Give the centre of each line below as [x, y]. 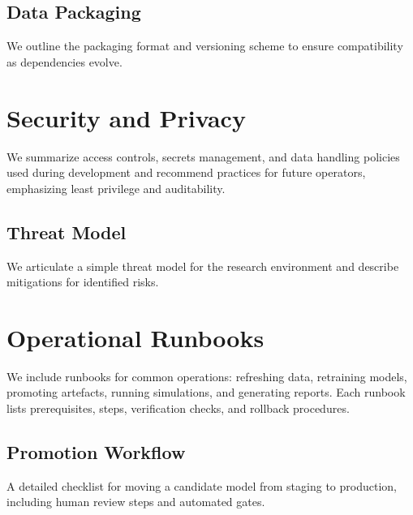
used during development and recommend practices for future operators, [186, 172]
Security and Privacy [126, 117]
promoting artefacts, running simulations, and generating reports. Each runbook [206, 392]
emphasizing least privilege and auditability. [116, 188]
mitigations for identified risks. [83, 282]
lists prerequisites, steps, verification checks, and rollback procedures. [178, 408]
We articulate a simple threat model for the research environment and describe [203, 266]
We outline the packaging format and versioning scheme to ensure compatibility [205, 46]
